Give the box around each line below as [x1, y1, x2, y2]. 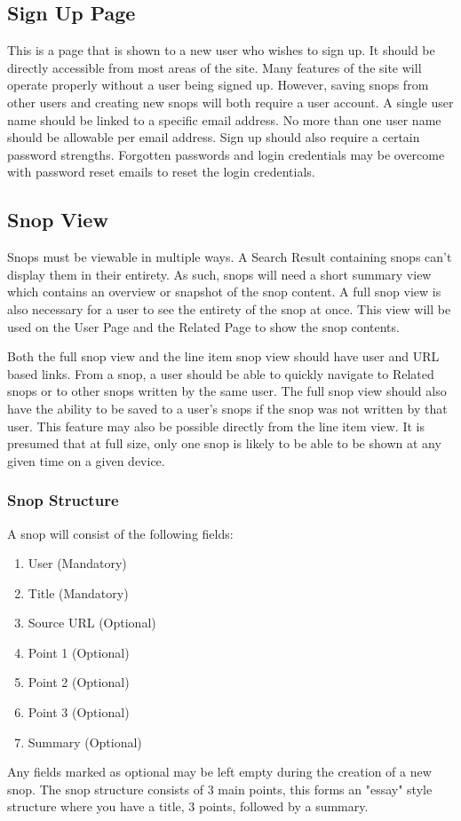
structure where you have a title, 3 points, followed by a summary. [7, 797, 369, 816]
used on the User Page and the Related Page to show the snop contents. [7, 317, 400, 336]
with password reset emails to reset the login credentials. [7, 162, 315, 181]
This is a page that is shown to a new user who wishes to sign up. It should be [7, 41, 435, 59]
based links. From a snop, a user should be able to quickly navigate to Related [7, 364, 434, 383]
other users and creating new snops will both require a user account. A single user [7, 92, 454, 111]
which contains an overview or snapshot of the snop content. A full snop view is [7, 282, 441, 301]
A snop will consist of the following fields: [7, 524, 234, 542]
